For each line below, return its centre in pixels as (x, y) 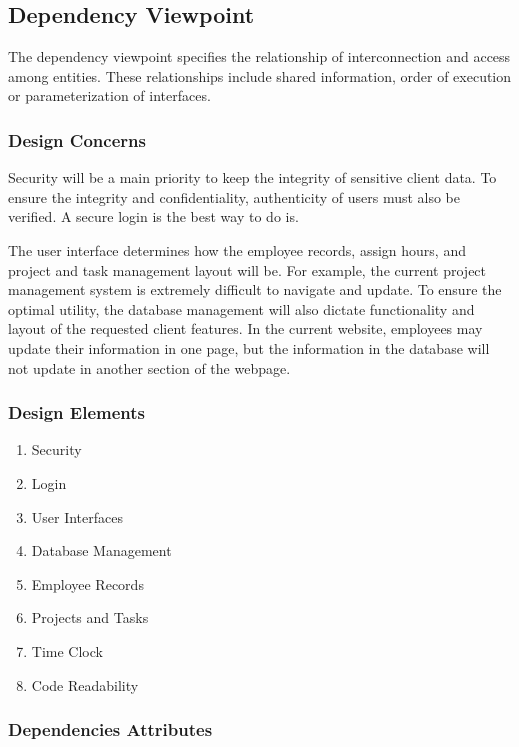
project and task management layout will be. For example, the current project (247, 269)
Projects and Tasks (90, 617)
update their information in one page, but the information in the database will (249, 347)
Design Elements (76, 412)
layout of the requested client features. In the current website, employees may (245, 328)
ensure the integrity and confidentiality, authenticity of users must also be (234, 196)
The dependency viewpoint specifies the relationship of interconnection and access (259, 56)
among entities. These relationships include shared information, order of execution (260, 75)
